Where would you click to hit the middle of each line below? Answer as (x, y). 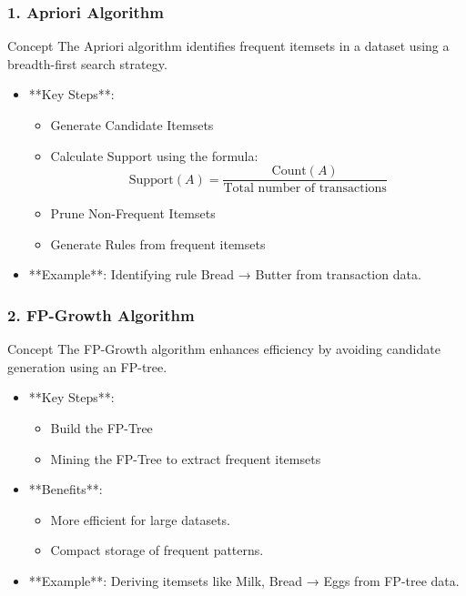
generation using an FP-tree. (87, 366)
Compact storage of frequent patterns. (157, 550)
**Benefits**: (66, 489)
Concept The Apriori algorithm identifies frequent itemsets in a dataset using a (228, 46)
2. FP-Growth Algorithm (101, 314)
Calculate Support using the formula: (154, 155)
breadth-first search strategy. (87, 63)
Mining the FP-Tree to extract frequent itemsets (186, 458)
